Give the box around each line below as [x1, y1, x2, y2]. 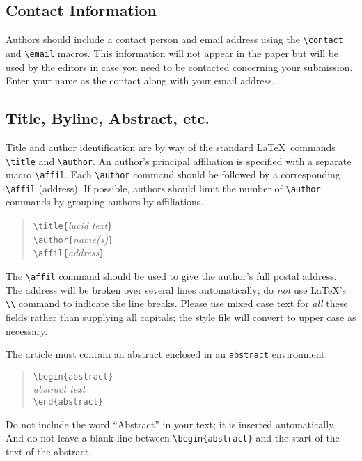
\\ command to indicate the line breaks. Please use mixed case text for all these [6, 296, 348, 311]
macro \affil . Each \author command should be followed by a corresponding [6, 167, 340, 182]
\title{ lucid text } [33, 218, 113, 233]
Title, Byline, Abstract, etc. [6, 107, 210, 129]
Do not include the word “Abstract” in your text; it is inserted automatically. [6, 416, 336, 431]
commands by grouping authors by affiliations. [6, 194, 204, 209]
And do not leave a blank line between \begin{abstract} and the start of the [6, 430, 340, 445]
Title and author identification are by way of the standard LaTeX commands [6, 139, 336, 154]
